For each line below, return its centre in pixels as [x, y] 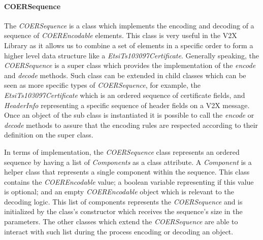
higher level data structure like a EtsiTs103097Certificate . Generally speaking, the [131, 55]
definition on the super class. [49, 135]
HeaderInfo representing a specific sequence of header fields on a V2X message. [127, 105]
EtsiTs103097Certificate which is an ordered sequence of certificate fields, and [125, 95]
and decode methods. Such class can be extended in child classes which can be [125, 75]
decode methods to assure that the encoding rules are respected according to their [131, 125]
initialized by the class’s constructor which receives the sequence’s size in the [123, 211]
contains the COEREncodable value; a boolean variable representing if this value [129, 181]
